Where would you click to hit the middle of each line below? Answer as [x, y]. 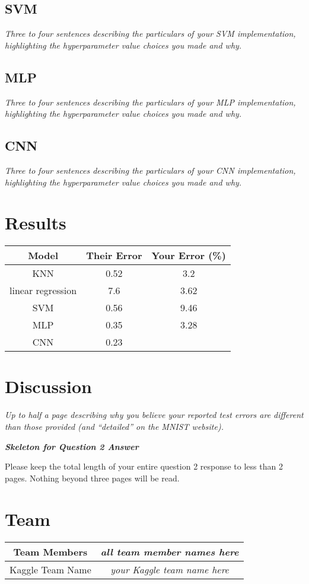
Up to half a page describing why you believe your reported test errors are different [154, 415]
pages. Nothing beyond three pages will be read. [92, 478]
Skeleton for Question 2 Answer [72, 446]
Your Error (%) [189, 256]
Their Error [114, 256]
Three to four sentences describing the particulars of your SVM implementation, [150, 33]
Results [36, 223]
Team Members [50, 551]
